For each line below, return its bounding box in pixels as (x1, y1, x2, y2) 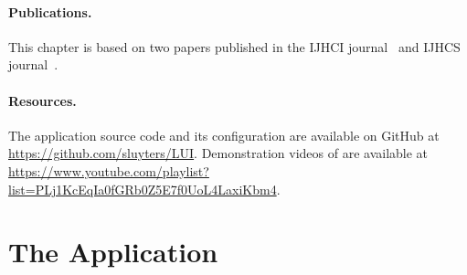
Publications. (8, 2, 92, 21)
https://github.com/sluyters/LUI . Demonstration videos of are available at (8, 143, 429, 163)
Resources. (8, 90, 77, 110)
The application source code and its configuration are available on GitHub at (8, 125, 440, 144)
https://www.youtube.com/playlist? (8, 161, 209, 180)
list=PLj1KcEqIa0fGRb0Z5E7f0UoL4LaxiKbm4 (8, 179, 277, 198)
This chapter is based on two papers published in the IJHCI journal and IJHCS (8, 37, 461, 56)
